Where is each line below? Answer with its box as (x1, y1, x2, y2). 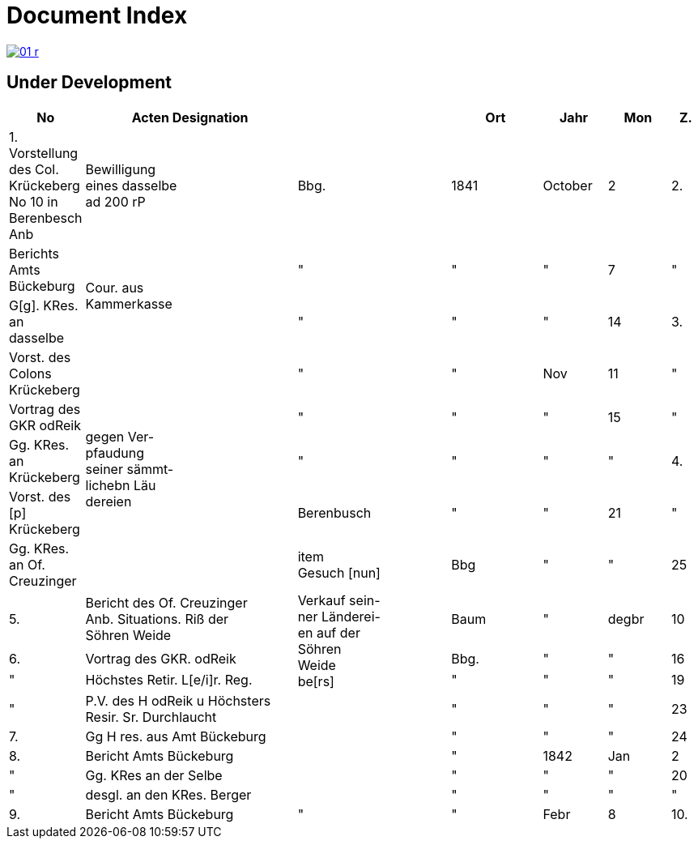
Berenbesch (9, 209, 83, 226)
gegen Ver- (85, 428, 155, 445)
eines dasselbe (85, 177, 177, 194)
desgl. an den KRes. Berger (85, 786, 252, 803)
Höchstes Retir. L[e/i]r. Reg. (85, 672, 253, 689)
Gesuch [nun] (297, 564, 381, 581)
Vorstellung (9, 144, 79, 161)
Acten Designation (131, 109, 249, 126)
